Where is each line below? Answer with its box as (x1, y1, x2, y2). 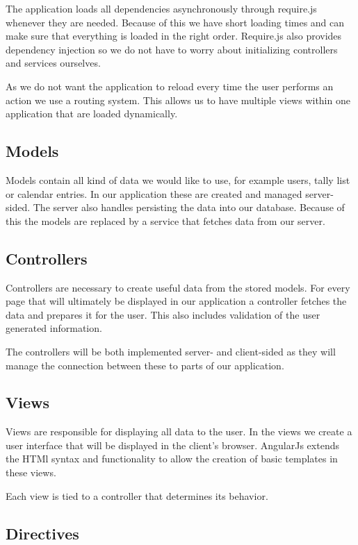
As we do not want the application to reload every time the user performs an (6, 78, 334, 93)
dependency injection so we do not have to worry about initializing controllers (6, 42, 338, 56)
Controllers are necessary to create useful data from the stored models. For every (6, 280, 350, 294)
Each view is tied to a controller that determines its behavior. (6, 488, 268, 503)
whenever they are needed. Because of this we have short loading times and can (6, 15, 345, 29)
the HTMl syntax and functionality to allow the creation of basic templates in (6, 451, 338, 466)
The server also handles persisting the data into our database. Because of (33, 200, 345, 215)
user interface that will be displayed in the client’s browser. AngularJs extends (6, 437, 339, 452)
